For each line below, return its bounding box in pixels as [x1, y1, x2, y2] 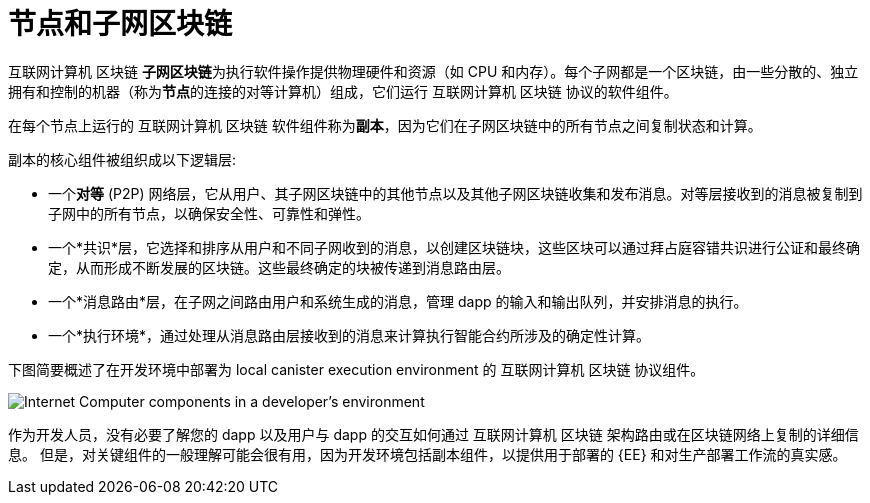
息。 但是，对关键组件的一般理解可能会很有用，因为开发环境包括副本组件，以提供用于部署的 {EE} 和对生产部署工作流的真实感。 [8, 445, 847, 463]
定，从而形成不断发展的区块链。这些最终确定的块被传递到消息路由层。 [48, 258, 510, 276]
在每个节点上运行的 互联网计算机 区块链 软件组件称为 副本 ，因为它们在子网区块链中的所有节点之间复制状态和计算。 [8, 116, 762, 134]
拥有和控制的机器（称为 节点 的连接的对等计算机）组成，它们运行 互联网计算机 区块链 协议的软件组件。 [8, 82, 678, 100]
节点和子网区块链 [8, 7, 233, 41]
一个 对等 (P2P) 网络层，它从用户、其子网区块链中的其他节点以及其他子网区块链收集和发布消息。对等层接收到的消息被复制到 [48, 184, 863, 202]
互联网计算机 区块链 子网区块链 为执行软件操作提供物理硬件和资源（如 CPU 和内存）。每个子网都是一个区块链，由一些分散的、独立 [8, 62, 859, 80]
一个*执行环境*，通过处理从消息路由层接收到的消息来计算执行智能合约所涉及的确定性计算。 [48, 326, 651, 344]
